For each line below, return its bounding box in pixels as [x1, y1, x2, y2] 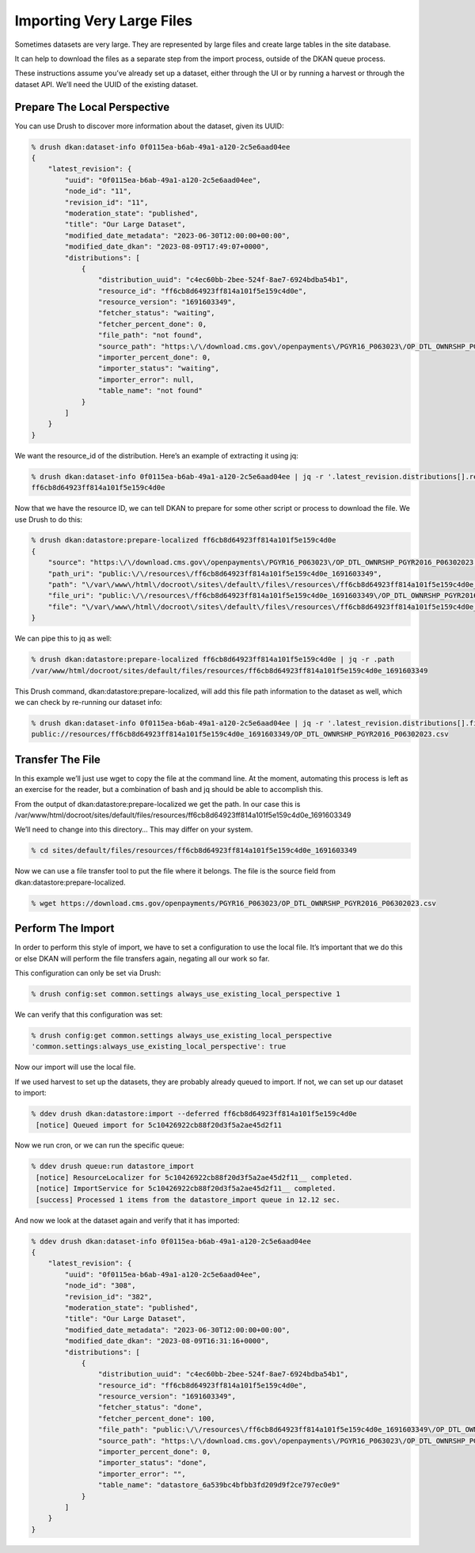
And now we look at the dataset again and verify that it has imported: [14, 1216, 240, 1225]
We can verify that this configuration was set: [14, 1010, 163, 1019]
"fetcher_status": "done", [97, 1403, 203, 1412]
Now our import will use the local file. [14, 1062, 136, 1072]
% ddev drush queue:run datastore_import [31, 1162, 195, 1171]
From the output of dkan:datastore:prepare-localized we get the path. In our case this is [14, 799, 301, 809]
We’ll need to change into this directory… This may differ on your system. [14, 824, 253, 835]
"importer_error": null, [97, 375, 195, 384]
